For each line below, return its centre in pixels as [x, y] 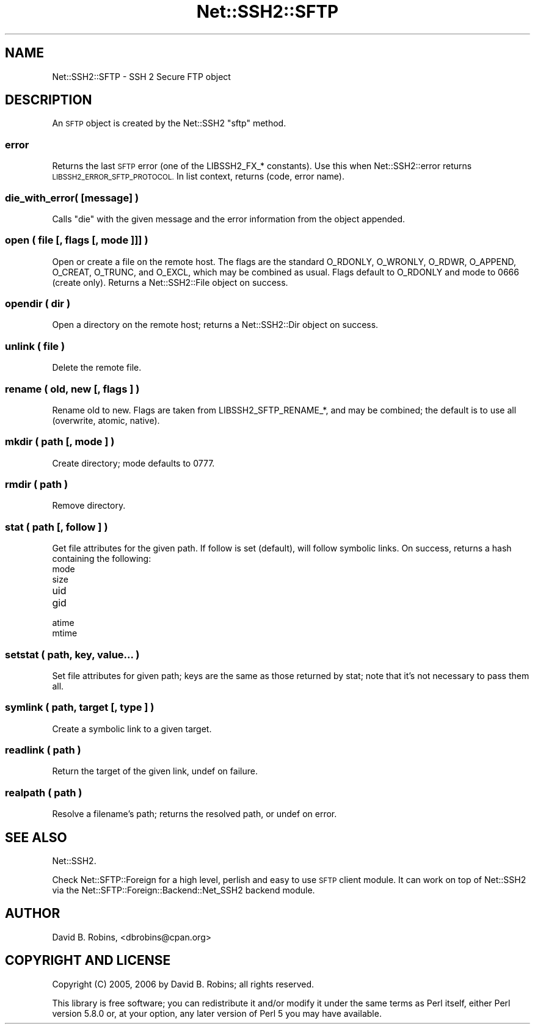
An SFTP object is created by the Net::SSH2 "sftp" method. [169, 123]
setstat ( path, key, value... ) [72, 654]
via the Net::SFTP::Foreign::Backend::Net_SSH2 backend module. [184, 890]
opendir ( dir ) [38, 304]
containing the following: [102, 559]
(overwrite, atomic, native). [106, 420]
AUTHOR [33, 914]
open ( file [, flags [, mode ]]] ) [77, 240]
